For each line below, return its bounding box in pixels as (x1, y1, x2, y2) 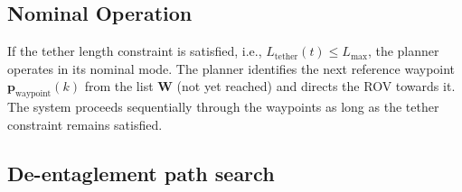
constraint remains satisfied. (7, 114, 163, 133)
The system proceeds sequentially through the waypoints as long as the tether (7, 97, 439, 116)
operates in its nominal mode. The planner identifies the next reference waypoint (7, 59, 456, 78)
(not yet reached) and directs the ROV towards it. (176, 77, 456, 96)
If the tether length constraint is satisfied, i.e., (7, 41, 262, 60)
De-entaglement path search (7, 159, 275, 187)
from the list (84, 77, 154, 96)
